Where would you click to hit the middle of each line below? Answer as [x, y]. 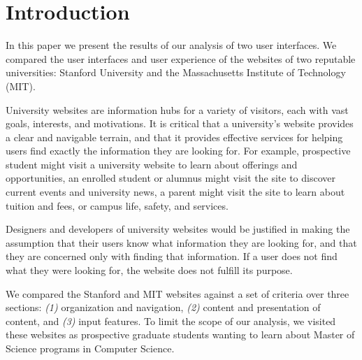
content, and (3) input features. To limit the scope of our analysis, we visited [171, 321]
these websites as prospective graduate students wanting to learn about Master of [180, 334]
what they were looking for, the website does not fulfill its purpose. [149, 270]
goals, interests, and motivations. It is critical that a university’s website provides [180, 123]
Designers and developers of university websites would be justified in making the [178, 229]
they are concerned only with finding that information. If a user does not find [172, 256]
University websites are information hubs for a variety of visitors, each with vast [177, 109]
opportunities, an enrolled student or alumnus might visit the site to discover [171, 178]
